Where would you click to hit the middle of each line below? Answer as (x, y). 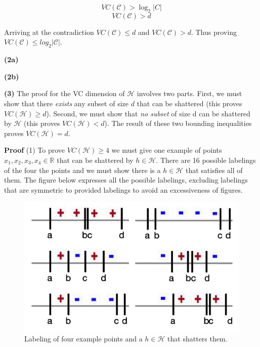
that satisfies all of (214, 170)
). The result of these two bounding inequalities (178, 123)
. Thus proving (214, 32)
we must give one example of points (167, 150)
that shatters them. (198, 339)
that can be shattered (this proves (189, 103)
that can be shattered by (95, 160)
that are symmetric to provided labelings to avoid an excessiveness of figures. (123, 189)
